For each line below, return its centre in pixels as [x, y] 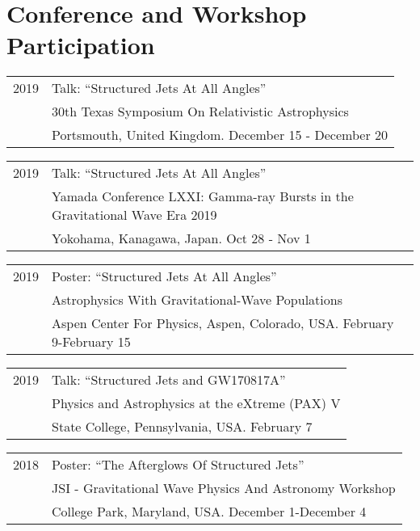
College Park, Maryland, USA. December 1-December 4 [209, 512]
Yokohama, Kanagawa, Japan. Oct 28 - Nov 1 [181, 238]
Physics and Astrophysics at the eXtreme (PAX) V [196, 403]
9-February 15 [91, 342]
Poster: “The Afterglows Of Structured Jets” [178, 465]
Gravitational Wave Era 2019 [134, 215]
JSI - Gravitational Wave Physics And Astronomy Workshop [224, 488]
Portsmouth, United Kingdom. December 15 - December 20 [220, 135]
